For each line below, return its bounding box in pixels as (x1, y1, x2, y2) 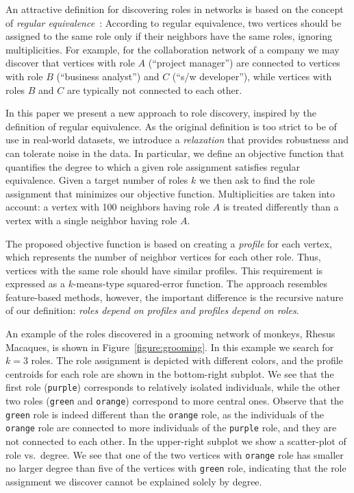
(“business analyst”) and (56, 69, 160, 83)
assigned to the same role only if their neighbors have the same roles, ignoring (5, 29, 333, 43)
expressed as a (5, 276, 65, 291)
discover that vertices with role (5, 56, 135, 70)
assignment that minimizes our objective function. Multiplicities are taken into (5, 186, 336, 200)
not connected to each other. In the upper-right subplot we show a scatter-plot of (5, 434, 346, 448)
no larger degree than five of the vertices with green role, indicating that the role (5, 461, 346, 475)
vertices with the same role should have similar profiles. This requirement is (5, 263, 323, 277)
